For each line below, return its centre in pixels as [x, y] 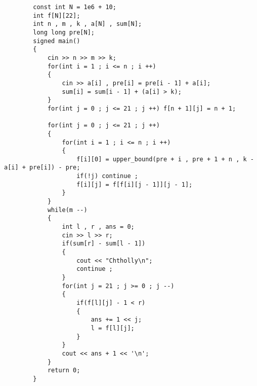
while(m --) [67, 210]
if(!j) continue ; [107, 176]
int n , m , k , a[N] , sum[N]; [88, 24]
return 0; [64, 371]
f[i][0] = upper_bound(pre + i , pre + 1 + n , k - [165, 159]
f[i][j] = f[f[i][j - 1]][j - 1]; [135, 184]
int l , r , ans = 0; [98, 227]
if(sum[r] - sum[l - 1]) [104, 244]
